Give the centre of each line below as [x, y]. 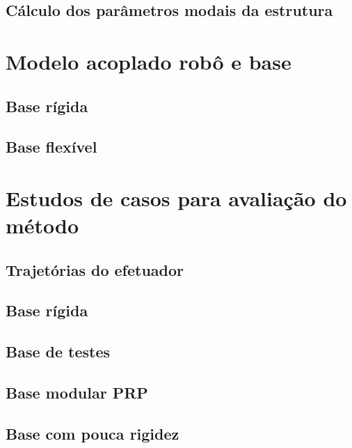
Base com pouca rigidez [93, 433]
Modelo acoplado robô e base [149, 61]
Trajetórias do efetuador [95, 269]
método [42, 225]
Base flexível [51, 147]
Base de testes [58, 352]
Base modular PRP [77, 393]
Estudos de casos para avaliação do [176, 198]
